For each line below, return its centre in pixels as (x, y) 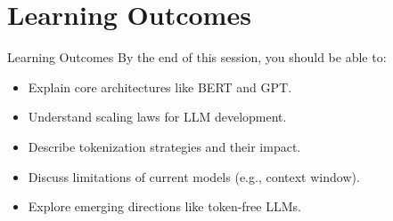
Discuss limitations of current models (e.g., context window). (194, 176)
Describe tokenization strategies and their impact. (164, 146)
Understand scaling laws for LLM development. (157, 117)
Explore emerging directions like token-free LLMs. (164, 206)
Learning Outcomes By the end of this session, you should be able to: (197, 57)
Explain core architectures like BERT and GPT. (160, 87)
